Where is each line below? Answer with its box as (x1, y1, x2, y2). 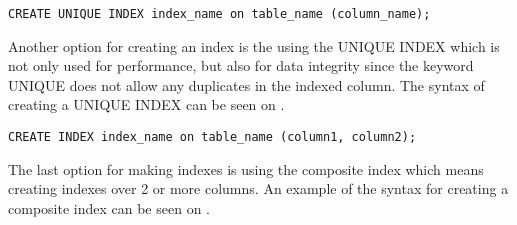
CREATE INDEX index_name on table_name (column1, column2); (8, 130, 417, 145)
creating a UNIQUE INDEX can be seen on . (8, 94, 285, 115)
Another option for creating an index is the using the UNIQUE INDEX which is (8, 35, 500, 56)
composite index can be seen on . (8, 197, 210, 218)
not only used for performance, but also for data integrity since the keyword (8, 55, 474, 76)
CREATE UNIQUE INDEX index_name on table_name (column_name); (8, 7, 431, 21)
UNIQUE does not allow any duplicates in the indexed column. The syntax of (8, 74, 485, 95)
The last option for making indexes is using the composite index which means (8, 158, 484, 179)
